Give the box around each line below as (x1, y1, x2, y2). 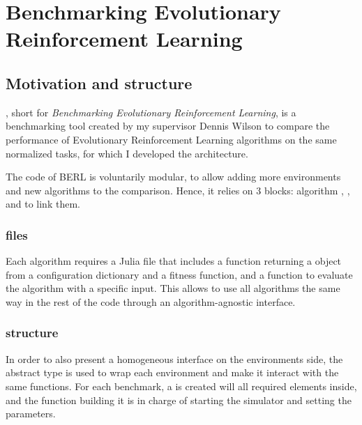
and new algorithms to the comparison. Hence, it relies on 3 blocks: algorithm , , (6, 183, 350, 197)
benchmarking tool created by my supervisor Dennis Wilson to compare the (6, 118, 330, 133)
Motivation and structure (6, 72, 193, 93)
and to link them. (6, 196, 80, 211)
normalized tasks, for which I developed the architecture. (6, 146, 248, 160)
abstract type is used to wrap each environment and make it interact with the (6, 365, 339, 380)
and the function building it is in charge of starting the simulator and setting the (6, 392, 352, 407)
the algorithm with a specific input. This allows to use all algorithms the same (6, 281, 340, 295)
